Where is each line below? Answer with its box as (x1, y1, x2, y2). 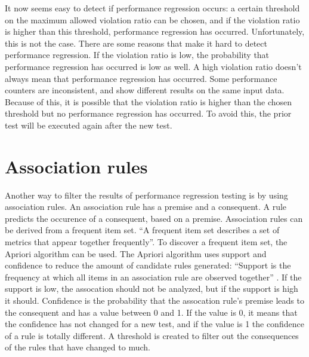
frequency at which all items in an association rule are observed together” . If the (5, 270, 302, 283)
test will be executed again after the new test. (5, 118, 172, 131)
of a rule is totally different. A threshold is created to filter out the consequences (5, 329, 299, 341)
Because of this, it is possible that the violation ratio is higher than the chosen (5, 95, 292, 108)
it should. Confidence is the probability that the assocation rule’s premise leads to (5, 294, 304, 306)
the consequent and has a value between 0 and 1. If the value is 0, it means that (5, 306, 298, 318)
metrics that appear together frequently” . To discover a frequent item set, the (5, 236, 288, 248)
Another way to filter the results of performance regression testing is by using (5, 188, 288, 201)
